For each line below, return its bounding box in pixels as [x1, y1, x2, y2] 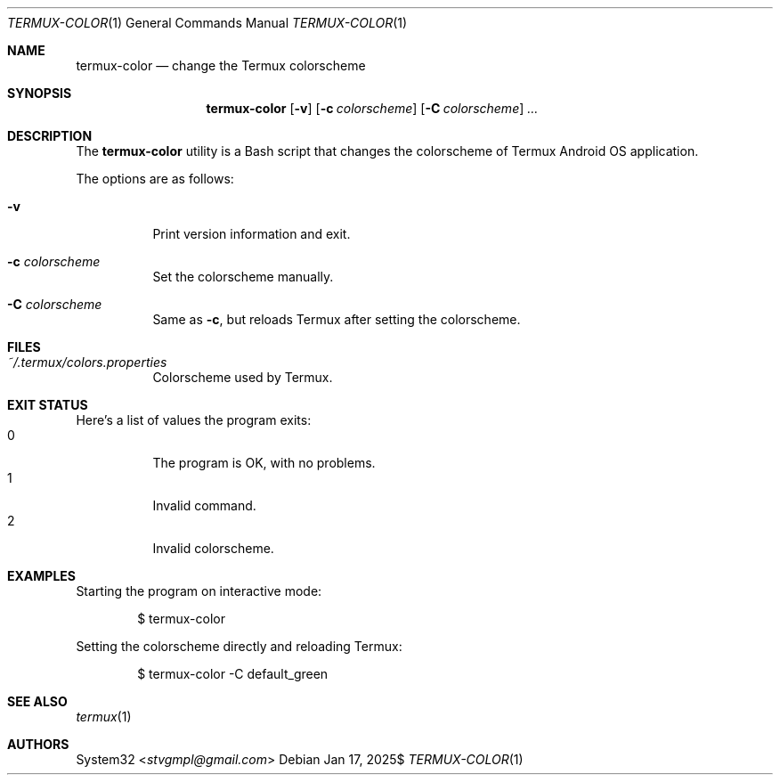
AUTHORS [7, 737, 69, 752]
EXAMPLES [7, 568, 76, 583]
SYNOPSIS [7, 86, 72, 101]
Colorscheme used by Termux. [152, 370, 333, 385]
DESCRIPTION [7, 128, 93, 143]
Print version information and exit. [152, 226, 351, 241]
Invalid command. [152, 498, 256, 513]
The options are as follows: [76, 171, 234, 186]
